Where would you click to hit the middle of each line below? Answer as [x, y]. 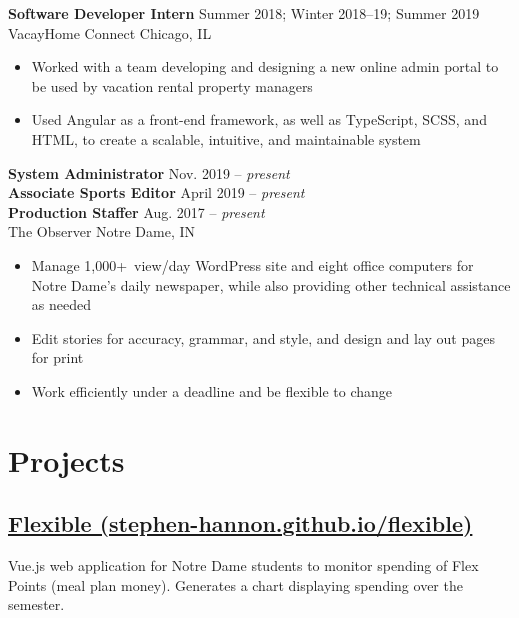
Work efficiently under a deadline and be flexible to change [212, 390]
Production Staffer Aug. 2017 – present [136, 211]
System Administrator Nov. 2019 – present [149, 172]
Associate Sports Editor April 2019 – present [156, 192]
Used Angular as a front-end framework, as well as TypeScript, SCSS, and [259, 119]
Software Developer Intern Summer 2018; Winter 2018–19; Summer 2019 [244, 13]
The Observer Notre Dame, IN [102, 231]
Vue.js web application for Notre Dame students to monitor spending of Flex [243, 565]
